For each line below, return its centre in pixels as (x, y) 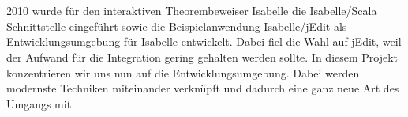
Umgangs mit (39, 103)
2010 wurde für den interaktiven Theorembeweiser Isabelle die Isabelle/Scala (192, 11)
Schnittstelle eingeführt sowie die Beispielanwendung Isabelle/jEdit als (177, 26)
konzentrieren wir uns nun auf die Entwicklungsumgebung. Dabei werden (183, 72)
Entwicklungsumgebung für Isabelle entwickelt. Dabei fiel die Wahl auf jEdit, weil (204, 42)
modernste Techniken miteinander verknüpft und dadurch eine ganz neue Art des (203, 88)
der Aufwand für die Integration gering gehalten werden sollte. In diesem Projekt (202, 57)
